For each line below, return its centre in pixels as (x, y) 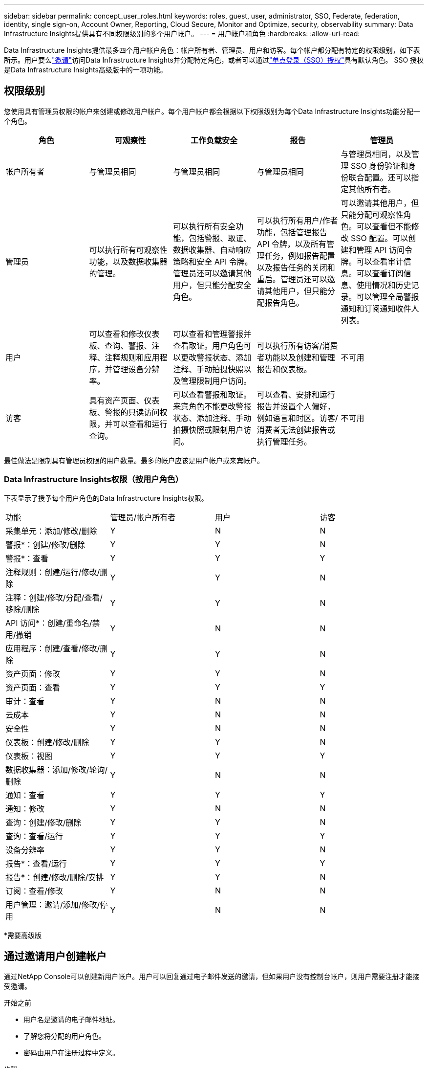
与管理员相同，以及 (376, 154)
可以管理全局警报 (388, 297)
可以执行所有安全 (204, 226)
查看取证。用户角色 (208, 345)
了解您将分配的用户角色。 (64, 1036)
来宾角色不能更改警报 (212, 406)
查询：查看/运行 (34, 836)
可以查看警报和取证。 (212, 394)
